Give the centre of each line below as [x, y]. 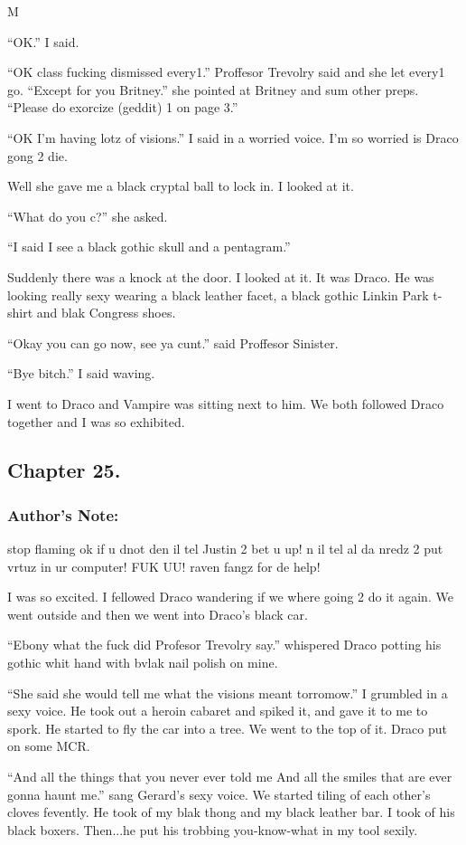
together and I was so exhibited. [96, 421]
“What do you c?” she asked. [88, 216]
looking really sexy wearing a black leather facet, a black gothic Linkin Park [218, 294]
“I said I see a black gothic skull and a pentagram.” [149, 247]
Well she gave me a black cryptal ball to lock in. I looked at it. [181, 186]
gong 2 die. [37, 155]
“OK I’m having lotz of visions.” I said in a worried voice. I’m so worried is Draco [233, 137]
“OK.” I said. [43, 41]
